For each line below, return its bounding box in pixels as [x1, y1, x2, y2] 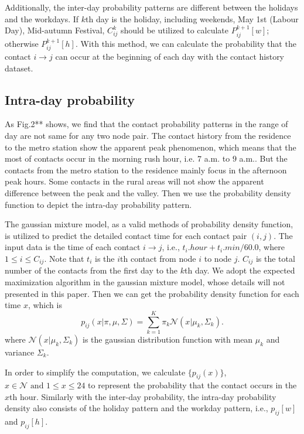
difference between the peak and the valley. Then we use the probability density [5, 186, 291, 199]
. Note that [44, 252, 84, 264]
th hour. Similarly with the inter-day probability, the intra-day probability [9, 390, 276, 402]
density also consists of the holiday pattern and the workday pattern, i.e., [5, 402, 268, 414]
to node [204, 252, 232, 264]
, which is [28, 299, 62, 311]
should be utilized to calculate [121, 24, 229, 36]
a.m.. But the [239, 152, 288, 165]
